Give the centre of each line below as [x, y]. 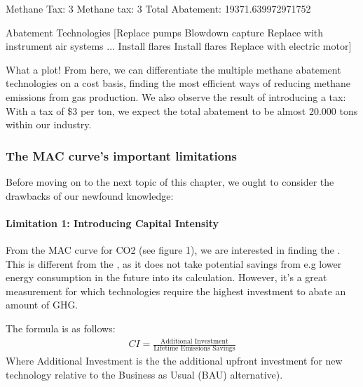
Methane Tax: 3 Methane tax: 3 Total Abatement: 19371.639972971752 [158, 8]
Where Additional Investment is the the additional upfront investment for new [174, 361]
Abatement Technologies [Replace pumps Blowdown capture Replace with [165, 32]
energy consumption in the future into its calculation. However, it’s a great [166, 277]
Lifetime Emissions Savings [194, 349]
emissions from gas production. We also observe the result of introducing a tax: [176, 96]
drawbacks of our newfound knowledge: [90, 195]
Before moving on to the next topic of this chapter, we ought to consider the [170, 181]
